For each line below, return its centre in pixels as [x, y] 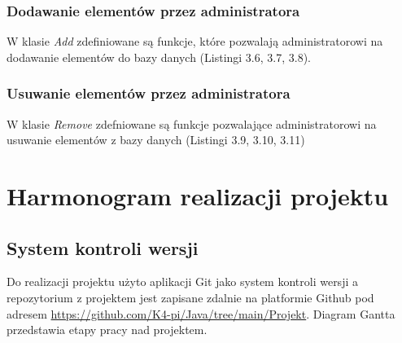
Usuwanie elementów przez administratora [149, 93]
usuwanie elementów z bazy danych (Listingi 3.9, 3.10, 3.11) [156, 140]
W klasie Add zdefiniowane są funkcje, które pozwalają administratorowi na [195, 41]
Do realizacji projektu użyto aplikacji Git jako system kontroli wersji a [182, 281]
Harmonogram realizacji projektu [198, 196]
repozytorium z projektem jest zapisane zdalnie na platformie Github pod [190, 297]
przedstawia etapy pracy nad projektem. [107, 330]
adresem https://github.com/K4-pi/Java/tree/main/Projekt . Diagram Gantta [201, 313]
